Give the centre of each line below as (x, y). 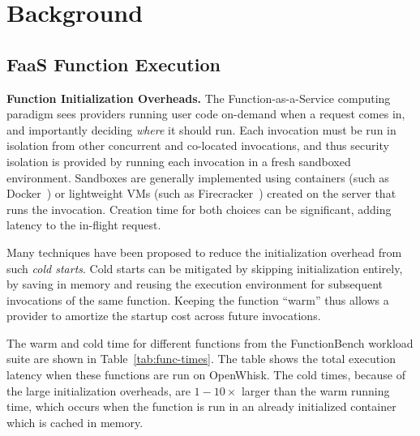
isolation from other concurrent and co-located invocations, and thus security (198, 145)
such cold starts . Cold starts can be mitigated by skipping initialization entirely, (205, 268)
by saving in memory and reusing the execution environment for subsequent (195, 284)
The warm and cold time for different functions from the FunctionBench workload (210, 342)
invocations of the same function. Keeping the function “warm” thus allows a (198, 299)
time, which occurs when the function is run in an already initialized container (201, 406)
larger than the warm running (315, 390)
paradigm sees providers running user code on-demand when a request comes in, (206, 114)
